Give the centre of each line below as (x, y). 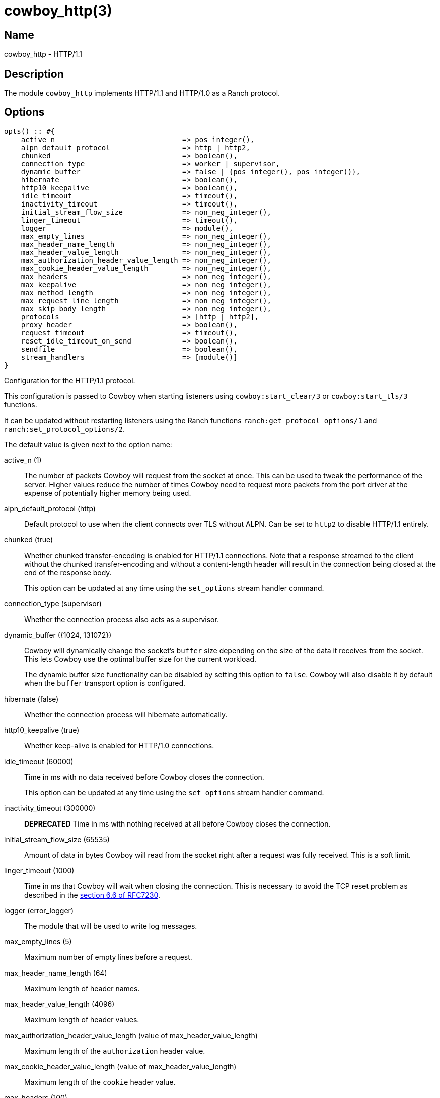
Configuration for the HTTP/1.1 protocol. (70, 380)
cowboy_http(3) (58, 11)
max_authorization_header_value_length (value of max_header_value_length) (131, 1035)
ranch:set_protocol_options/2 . (65, 429)
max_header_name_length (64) (56, 973)
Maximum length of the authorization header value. (115, 1051)
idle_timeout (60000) (39, 761)
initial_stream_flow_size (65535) (57, 839)
